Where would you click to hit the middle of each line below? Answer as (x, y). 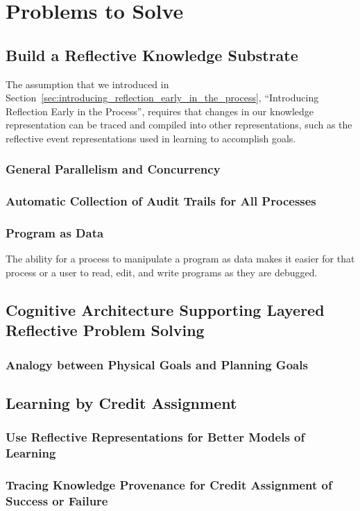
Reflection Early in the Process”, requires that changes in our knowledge (160, 111)
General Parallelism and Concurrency (113, 169)
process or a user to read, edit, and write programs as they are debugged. (162, 273)
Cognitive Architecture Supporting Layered (165, 310)
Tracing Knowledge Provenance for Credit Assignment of (169, 485)
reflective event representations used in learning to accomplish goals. (151, 138)
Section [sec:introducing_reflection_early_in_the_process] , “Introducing (162, 98)
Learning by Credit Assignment (121, 403)
